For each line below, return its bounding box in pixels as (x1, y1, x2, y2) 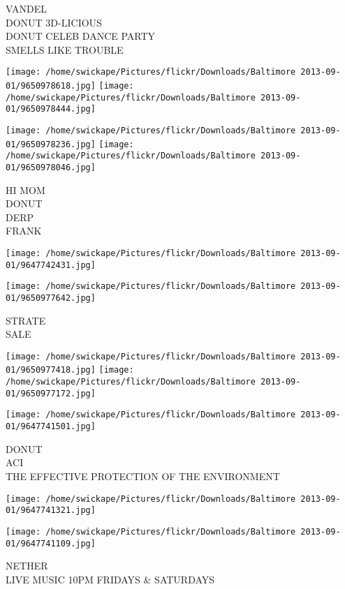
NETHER (6, 558, 48, 573)
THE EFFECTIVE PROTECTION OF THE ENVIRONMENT (6, 468, 280, 483)
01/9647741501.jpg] (6, 422, 96, 432)
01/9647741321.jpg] (6, 505, 96, 516)
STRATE (6, 313, 46, 327)
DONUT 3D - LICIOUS (6, 15, 102, 29)
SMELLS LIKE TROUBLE (6, 42, 124, 57)
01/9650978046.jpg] (6, 162, 96, 172)
